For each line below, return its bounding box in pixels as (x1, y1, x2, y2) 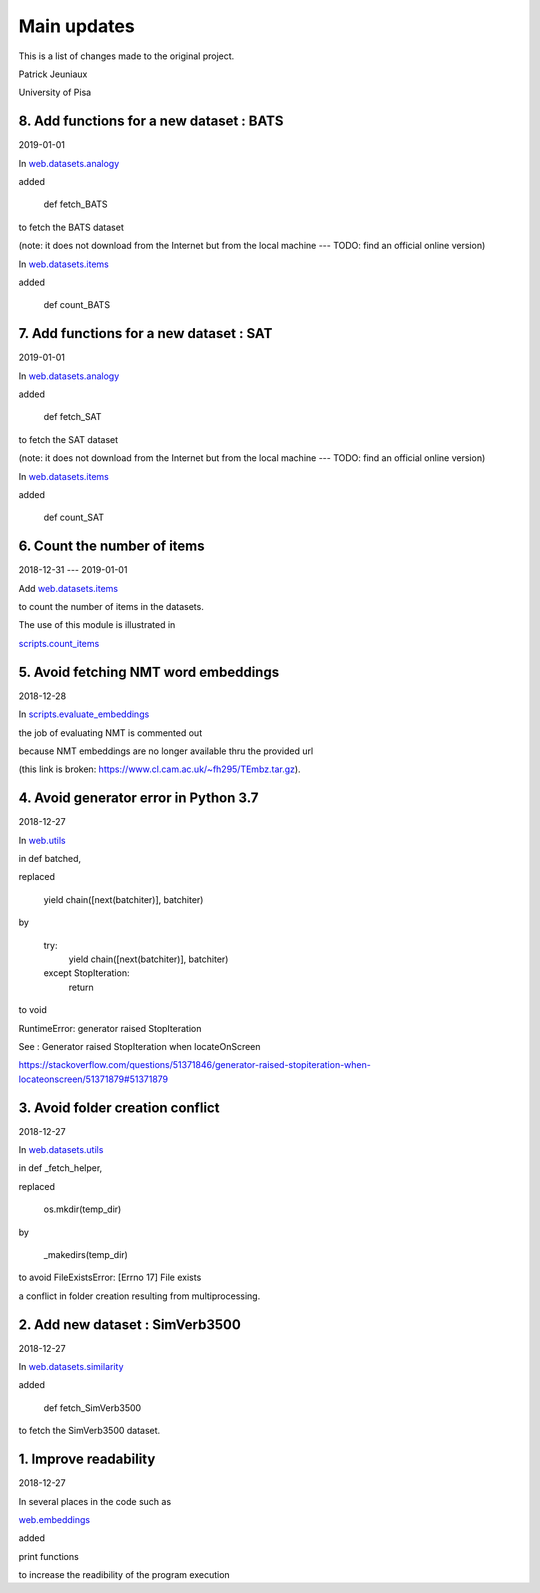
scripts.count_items (18, 637, 100, 649)
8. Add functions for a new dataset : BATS (18, 113, 284, 130)
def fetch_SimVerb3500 (43, 1401, 142, 1414)
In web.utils (18, 834, 66, 846)
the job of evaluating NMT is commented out (18, 726, 203, 739)
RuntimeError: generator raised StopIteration (18, 1022, 202, 1034)
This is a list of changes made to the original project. (18, 50, 235, 62)
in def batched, (18, 853, 82, 865)
